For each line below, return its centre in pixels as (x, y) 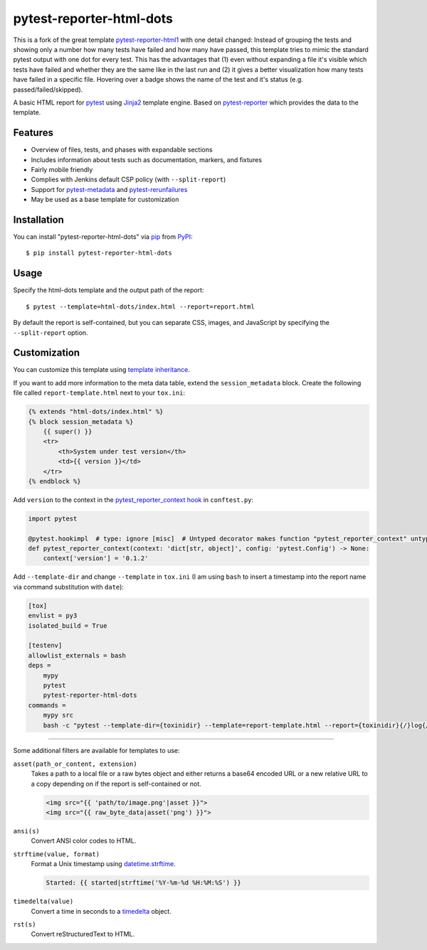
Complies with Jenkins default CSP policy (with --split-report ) (128, 180)
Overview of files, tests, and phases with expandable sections (122, 150)
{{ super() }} (68, 431)
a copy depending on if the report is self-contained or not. (116, 784)
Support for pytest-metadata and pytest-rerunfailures (109, 189)
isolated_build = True (68, 625)
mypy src (58, 715)
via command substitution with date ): (69, 587)
